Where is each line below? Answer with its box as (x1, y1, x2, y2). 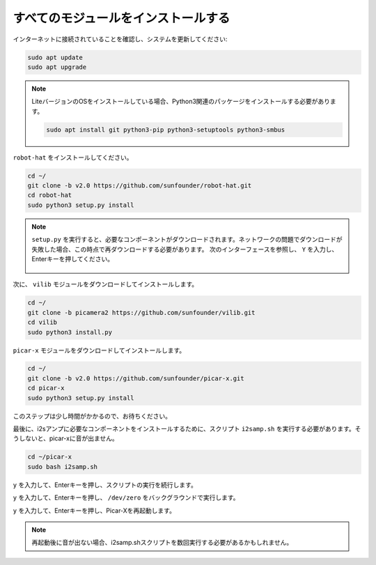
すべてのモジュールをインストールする (13, 10, 230, 26)
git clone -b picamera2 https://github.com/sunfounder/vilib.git (27, 309, 256, 316)
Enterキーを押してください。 (31, 254, 114, 263)
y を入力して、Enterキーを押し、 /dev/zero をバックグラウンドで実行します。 (13, 493, 240, 502)
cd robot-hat (27, 192, 72, 199)
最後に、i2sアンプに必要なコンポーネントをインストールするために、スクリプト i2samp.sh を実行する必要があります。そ (13, 425, 361, 433)
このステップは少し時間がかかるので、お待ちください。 (13, 412, 172, 420)
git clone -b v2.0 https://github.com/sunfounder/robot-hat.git (27, 182, 252, 189)
